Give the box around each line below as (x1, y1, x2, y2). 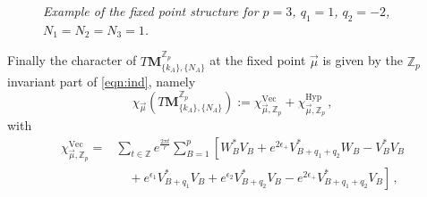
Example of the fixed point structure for (43, 2, 259, 20)
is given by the (322, 51, 403, 70)
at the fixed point (209, 51, 306, 70)
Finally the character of (7, 51, 137, 70)
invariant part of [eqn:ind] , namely (7, 72, 196, 91)
